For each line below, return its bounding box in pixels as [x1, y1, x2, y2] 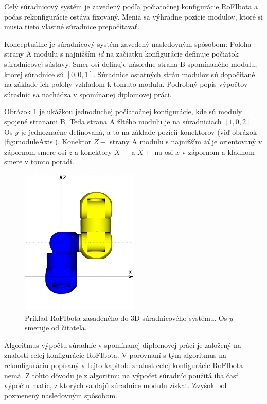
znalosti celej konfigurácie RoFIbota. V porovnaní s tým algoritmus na [4, 350, 227, 360]
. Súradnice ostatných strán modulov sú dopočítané [93, 68, 255, 79]
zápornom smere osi [4, 146, 67, 157]
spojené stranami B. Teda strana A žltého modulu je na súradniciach [4, 116, 222, 126]
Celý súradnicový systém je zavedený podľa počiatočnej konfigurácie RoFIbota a [4, 1, 258, 11]
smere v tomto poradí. [4, 156, 74, 167]
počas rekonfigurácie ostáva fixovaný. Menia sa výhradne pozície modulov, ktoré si [4, 11, 263, 22]
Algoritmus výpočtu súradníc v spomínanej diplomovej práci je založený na [4, 339, 241, 350]
